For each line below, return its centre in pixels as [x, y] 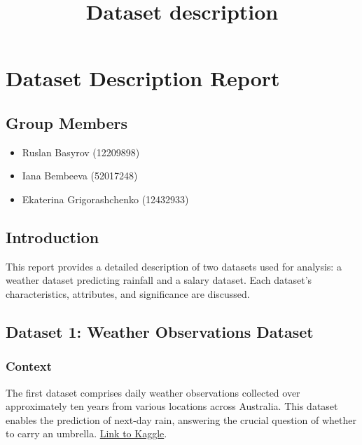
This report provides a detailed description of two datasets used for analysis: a [174, 266]
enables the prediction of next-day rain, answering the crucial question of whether [181, 419]
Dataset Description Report [143, 78]
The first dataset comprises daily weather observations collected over [153, 392]
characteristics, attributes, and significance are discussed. [128, 293]
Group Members [67, 122]
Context [29, 366]
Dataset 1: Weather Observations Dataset [160, 331]
